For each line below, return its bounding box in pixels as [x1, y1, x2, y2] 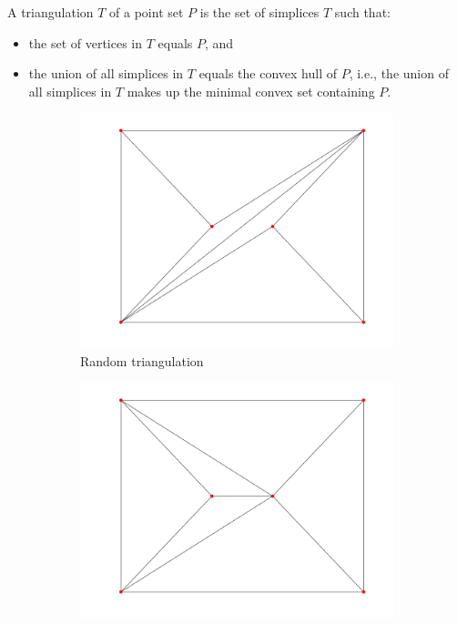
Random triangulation [80, 351, 204, 370]
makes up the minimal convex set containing [127, 81, 375, 100]
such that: [334, 3, 391, 21]
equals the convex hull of [198, 64, 337, 83]
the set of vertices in [28, 33, 143, 52]
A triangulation [7, 3, 94, 21]
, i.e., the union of [349, 64, 449, 83]
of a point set [109, 3, 184, 21]
